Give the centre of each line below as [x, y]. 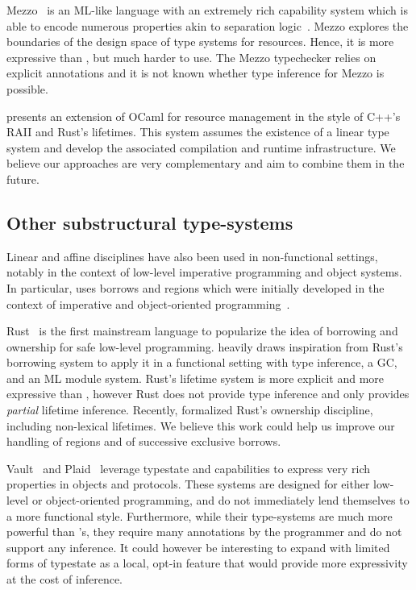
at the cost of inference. [64, 579]
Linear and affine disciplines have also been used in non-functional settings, [192, 256]
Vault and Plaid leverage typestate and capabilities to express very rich [189, 468]
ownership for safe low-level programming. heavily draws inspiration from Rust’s [205, 346]
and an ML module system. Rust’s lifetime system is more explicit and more [196, 378]
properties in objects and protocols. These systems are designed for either [188, 484]
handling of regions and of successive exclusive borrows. [144, 441]
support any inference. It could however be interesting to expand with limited [198, 547]
